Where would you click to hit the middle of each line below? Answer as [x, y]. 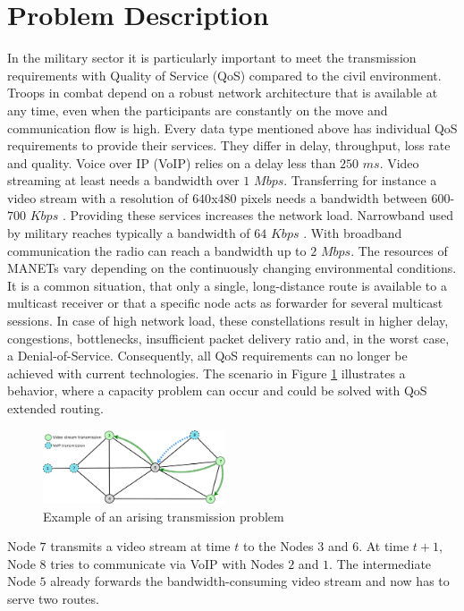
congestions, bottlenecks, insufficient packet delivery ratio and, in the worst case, [228, 338]
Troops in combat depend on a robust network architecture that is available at [223, 93]
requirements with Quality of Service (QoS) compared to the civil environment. [224, 75]
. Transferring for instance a [360, 180]
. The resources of [399, 250]
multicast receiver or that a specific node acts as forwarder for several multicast [225, 303]
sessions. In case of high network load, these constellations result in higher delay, [228, 321]
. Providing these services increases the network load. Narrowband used [258, 215]
